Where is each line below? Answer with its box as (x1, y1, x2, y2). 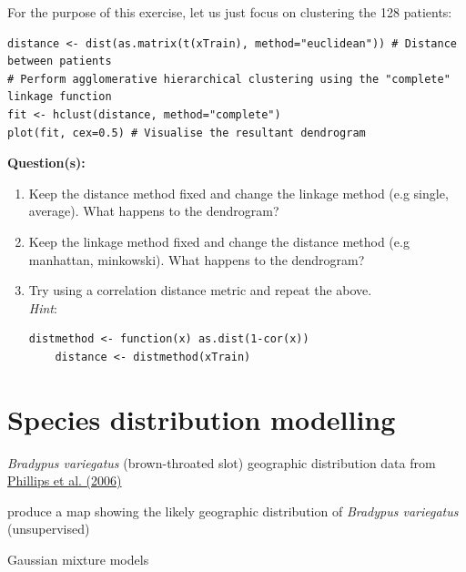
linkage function (7, 90, 112, 104)
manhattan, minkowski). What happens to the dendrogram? (28, 250, 365, 269)
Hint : (28, 298, 57, 317)
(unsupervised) (7, 519, 90, 538)
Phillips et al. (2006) (7, 471, 122, 490)
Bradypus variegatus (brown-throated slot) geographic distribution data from (7, 453, 436, 472)
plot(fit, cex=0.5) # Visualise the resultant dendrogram (7, 126, 366, 139)
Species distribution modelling (7, 400, 396, 437)
